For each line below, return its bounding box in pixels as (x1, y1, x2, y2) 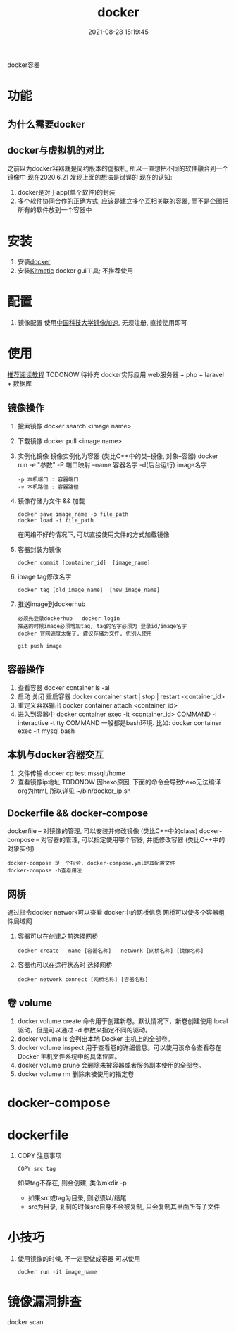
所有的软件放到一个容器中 (17, 206, 92, 214)
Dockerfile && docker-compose (7, 807, 149, 819)
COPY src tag (17, 1166, 56, 1173)
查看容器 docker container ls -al (17, 683, 111, 691)
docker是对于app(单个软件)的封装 (17, 188, 116, 197)
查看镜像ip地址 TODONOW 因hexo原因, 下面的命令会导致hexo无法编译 (17, 777, 221, 786)
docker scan (7, 1318, 44, 1326)
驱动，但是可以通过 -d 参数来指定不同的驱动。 (17, 1026, 151, 1035)
